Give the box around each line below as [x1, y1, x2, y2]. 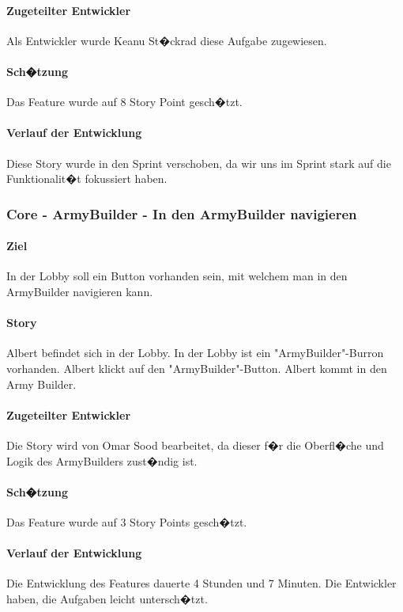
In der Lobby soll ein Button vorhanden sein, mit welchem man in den [6, 268, 348, 284]
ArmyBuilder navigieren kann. [6, 283, 153, 299]
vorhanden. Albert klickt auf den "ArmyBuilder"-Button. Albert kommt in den [6, 359, 387, 376]
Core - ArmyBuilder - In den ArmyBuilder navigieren [6, 203, 357, 223]
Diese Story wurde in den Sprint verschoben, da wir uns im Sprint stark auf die [6, 154, 391, 171]
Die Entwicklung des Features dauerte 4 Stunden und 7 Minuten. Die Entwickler [6, 575, 397, 591]
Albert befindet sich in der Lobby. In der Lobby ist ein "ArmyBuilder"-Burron [6, 344, 384, 361]
